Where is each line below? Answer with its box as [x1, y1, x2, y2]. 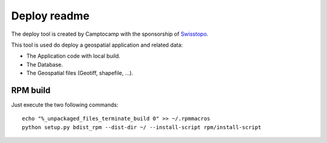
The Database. [26, 61, 64, 68]
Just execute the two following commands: [11, 101, 119, 108]
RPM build [11, 85, 51, 95]
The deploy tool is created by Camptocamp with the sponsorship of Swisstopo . [11, 30, 209, 38]
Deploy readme [11, 9, 90, 22]
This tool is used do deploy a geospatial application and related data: [11, 41, 183, 48]
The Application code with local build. [26, 52, 121, 60]
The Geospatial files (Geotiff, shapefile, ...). [26, 70, 133, 77]
